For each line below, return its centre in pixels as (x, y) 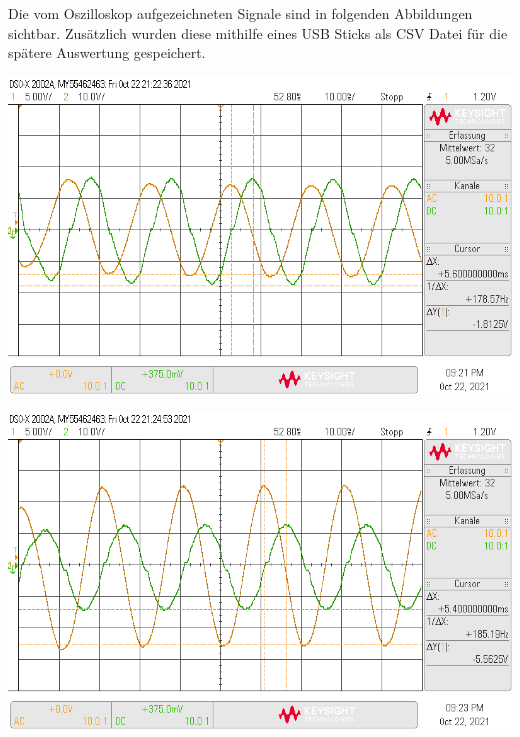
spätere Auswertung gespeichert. (107, 52)
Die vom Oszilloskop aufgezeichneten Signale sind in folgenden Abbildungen (240, 13)
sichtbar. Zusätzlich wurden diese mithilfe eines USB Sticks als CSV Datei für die (258, 32)
